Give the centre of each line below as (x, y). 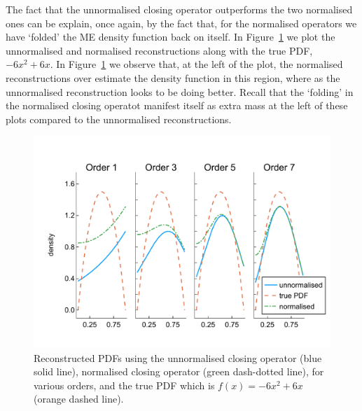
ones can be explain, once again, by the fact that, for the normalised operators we (181, 23)
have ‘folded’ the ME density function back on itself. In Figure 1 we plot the (170, 37)
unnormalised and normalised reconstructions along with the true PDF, (159, 50)
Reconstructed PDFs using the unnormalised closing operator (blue (178, 357)
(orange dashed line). (79, 399)
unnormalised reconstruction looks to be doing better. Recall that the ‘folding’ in (180, 91)
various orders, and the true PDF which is (124, 385)
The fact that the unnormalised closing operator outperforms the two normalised (179, 9)
